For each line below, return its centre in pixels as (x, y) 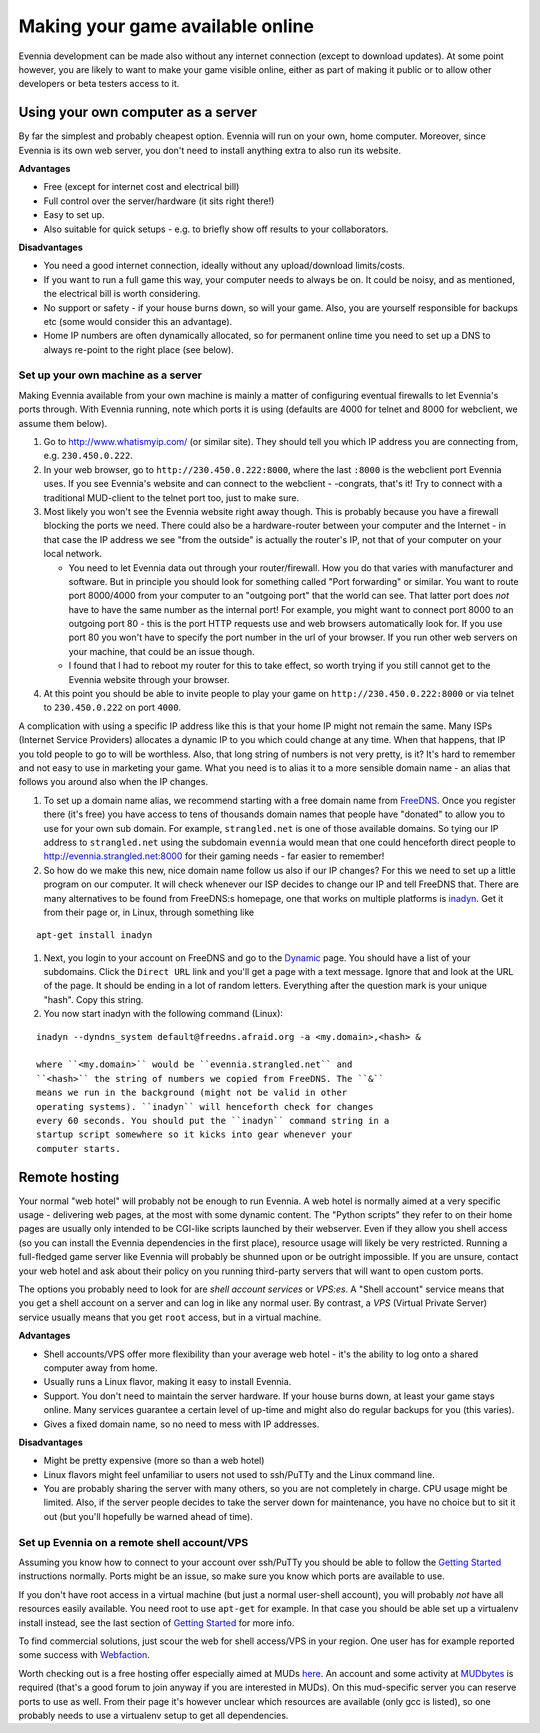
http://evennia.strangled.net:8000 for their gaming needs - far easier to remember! (214, 856)
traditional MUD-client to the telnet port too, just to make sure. (171, 497)
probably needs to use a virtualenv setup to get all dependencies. (153, 1715)
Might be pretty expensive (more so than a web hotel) (154, 1461)
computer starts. (78, 1148)
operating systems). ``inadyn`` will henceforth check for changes (205, 1106)
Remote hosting (69, 1176)
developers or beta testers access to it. (99, 84)
